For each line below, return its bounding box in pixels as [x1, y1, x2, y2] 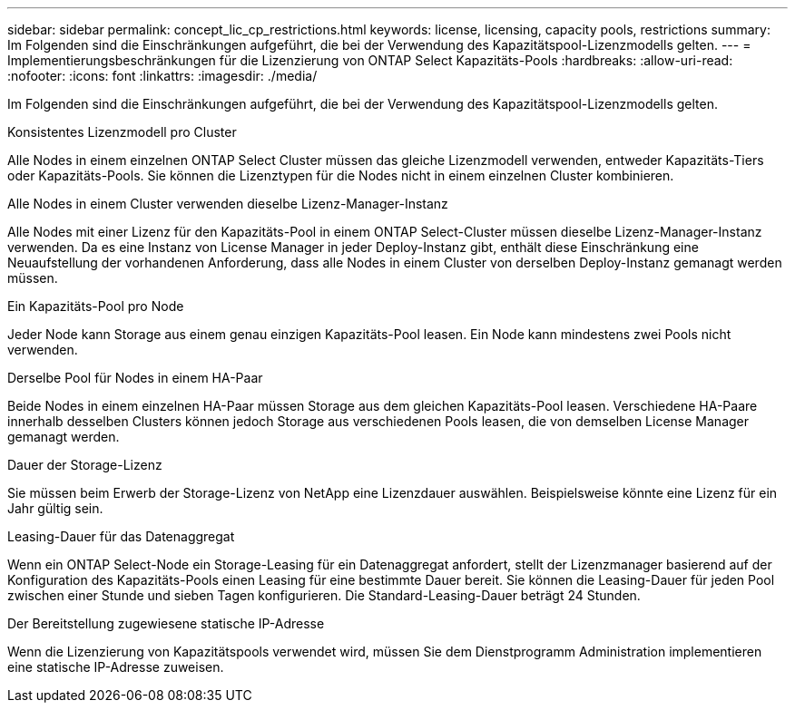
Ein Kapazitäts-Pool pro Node [7, 298, 184, 314]
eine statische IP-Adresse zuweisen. [7, 659, 224, 675]
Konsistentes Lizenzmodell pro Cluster [7, 124, 237, 140]
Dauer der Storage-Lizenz [7, 457, 162, 472]
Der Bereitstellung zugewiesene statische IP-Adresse [7, 616, 325, 631]
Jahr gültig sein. [7, 501, 103, 516]
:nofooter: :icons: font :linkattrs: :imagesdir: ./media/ [7, 68, 318, 83]
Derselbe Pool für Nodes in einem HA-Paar [7, 370, 263, 385]
